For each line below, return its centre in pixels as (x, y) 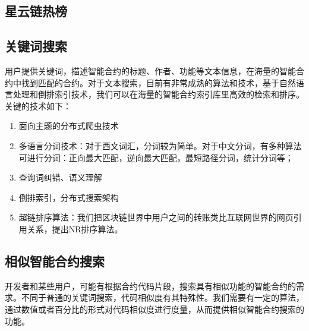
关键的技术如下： (38, 105)
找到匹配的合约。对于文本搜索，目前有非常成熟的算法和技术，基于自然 (158, 82)
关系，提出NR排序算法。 (75, 228)
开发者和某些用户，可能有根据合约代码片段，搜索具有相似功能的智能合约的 (150, 286)
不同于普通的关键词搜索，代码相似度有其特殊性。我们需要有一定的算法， (163, 297)
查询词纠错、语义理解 (60, 177)
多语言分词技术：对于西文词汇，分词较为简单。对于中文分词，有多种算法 (160, 145)
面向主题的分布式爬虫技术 (69, 126)
